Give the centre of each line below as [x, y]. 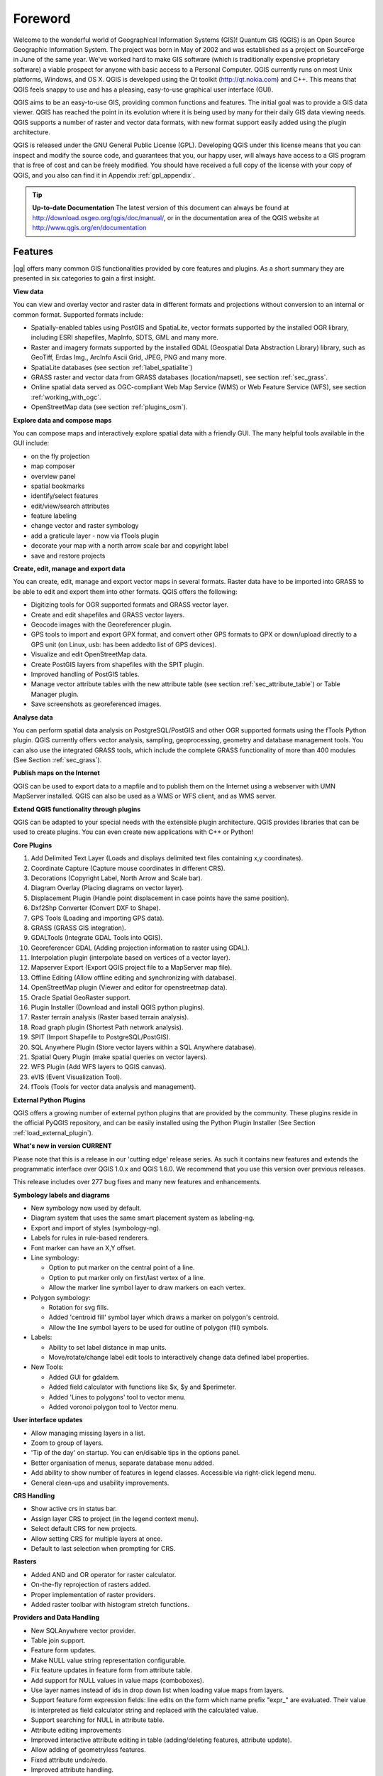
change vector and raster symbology [85, 526]
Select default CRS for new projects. [84, 1529]
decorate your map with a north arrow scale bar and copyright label [129, 546]
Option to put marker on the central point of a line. [122, 1267]
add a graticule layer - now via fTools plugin [95, 536]
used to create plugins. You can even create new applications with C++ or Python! [133, 832]
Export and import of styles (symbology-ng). [96, 1228]
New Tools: [47, 1367]
